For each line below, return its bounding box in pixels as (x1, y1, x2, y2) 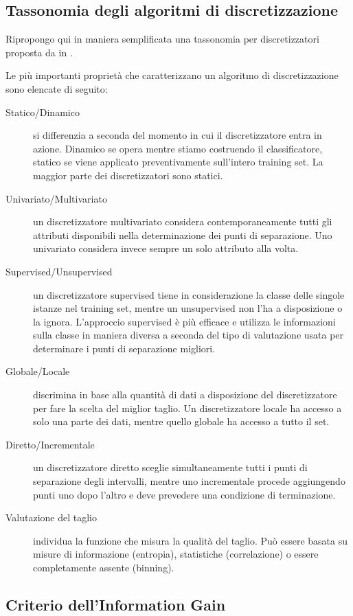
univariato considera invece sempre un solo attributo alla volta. (33, 241, 299, 255)
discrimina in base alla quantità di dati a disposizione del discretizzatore (33, 387, 337, 402)
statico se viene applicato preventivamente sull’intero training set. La (33, 155, 323, 169)
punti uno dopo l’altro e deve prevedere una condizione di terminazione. (33, 487, 336, 501)
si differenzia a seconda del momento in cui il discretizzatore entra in (33, 128, 322, 142)
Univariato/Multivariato (5, 191, 107, 205)
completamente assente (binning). (33, 560, 174, 575)
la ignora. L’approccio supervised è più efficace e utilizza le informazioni (33, 314, 336, 328)
